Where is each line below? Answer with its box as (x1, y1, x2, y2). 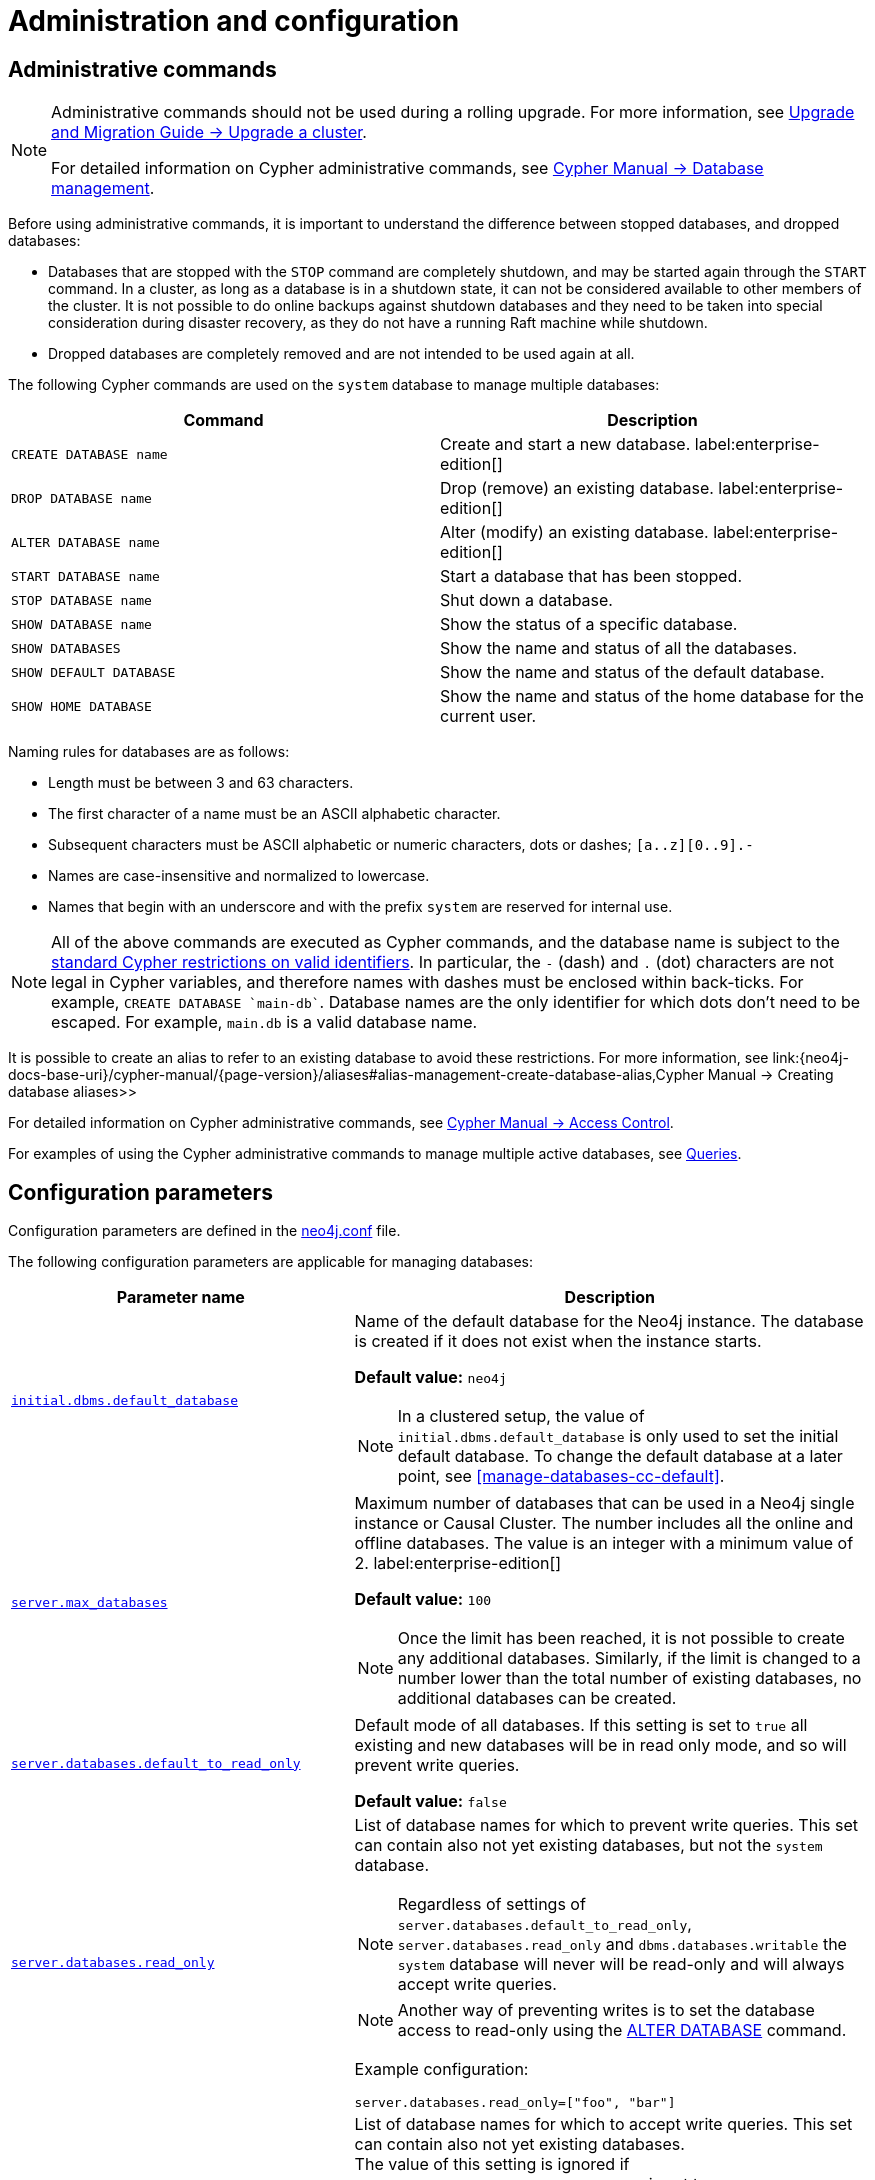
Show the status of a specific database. (440, 614, 738, 635)
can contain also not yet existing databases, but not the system (354, 1835, 823, 1856)
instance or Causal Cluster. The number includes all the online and (354, 1513, 854, 1534)
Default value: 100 (354, 1589, 492, 1610)
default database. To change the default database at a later (397, 1446, 843, 1467)
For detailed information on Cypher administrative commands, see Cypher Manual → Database (51, 158, 764, 179)
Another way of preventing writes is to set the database (397, 2000, 815, 2021)
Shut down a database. (440, 590, 613, 611)
